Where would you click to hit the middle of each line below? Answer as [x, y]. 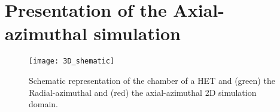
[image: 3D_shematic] [72, 61]
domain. [44, 104]
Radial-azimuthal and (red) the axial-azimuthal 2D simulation [143, 92]
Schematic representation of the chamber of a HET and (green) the [152, 80]
